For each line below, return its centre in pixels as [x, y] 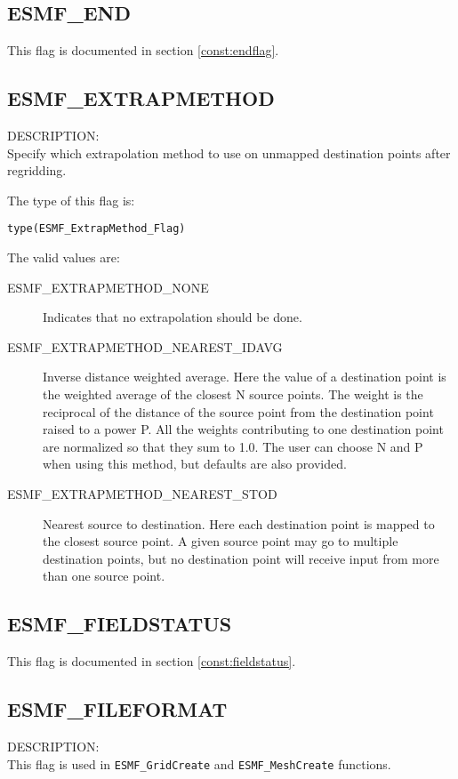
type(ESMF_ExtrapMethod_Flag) [96, 229]
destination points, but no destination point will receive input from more [241, 558]
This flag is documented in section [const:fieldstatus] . [152, 661]
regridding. [37, 170]
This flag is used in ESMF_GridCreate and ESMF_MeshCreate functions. [199, 763]
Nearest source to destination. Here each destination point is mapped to [239, 523]
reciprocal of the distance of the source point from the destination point [238, 411]
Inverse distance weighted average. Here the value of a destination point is [245, 377]
